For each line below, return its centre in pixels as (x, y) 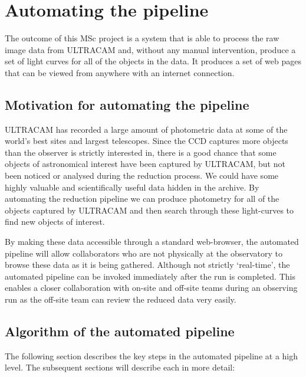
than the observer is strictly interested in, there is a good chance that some (141, 152)
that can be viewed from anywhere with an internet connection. (120, 72)
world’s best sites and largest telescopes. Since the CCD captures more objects (147, 141)
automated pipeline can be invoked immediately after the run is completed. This (150, 276)
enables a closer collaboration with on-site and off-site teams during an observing (151, 288)
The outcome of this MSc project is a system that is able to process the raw (142, 38)
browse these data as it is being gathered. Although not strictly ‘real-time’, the (147, 265)
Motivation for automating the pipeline (127, 104)
